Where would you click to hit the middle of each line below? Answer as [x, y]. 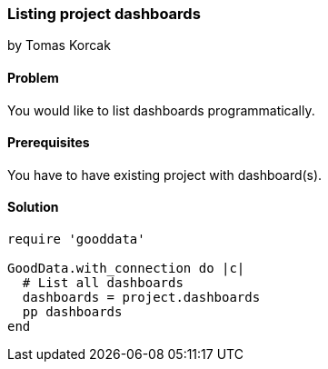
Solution [33, 207]
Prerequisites [49, 143]
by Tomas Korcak [59, 45]
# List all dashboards [103, 283]
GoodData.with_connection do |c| [126, 269]
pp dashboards [72, 312]
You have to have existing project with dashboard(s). [165, 175]
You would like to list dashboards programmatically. [161, 110]
